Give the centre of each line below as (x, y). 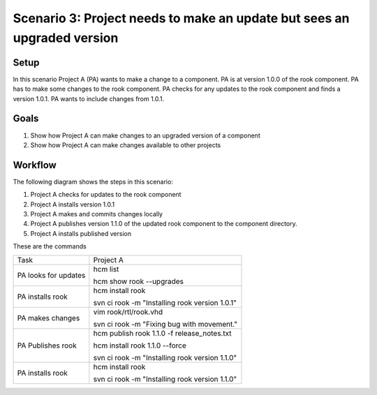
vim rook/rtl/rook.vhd (128, 312)
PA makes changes (49, 318)
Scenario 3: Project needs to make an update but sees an (181, 18)
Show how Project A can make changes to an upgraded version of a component (146, 135)
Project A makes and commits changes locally (97, 214)
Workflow (35, 165)
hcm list (106, 269)
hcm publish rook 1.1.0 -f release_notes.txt (162, 333)
